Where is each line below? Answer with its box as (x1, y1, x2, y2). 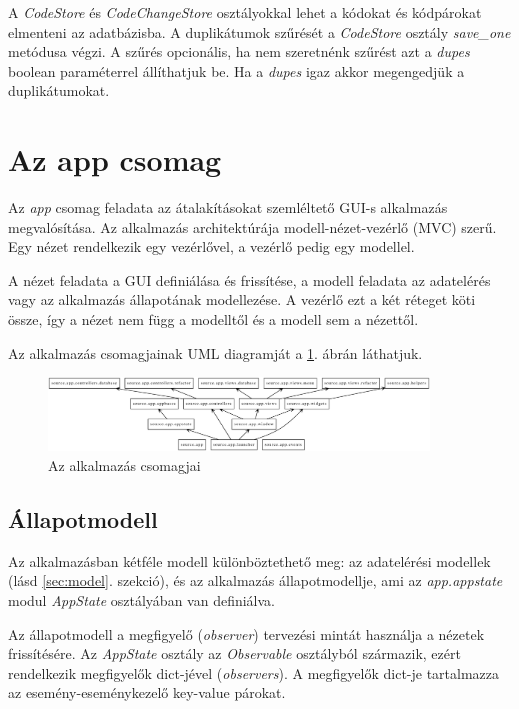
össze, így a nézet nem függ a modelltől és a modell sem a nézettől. (8, 309, 419, 330)
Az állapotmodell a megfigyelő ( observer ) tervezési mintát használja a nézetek (8, 623, 485, 644)
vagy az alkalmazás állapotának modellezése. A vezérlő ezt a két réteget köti (8, 289, 476, 310)
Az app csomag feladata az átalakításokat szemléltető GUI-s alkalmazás (8, 197, 448, 218)
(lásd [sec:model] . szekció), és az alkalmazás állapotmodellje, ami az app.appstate (8, 570, 503, 591)
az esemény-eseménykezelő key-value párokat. (8, 682, 286, 703)
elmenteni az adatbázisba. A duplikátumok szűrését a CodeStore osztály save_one (8, 21, 511, 42)
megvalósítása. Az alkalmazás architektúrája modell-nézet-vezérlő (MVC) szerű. (8, 216, 497, 237)
